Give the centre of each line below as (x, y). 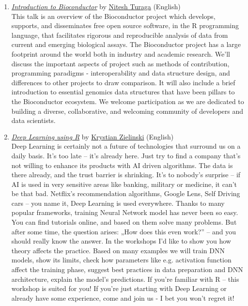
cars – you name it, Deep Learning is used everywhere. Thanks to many (118, 203)
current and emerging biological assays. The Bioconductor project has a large (126, 44)
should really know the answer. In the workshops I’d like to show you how (121, 241)
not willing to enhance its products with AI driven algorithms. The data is (122, 165)
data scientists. (33, 120)
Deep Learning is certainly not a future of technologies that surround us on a (126, 146)
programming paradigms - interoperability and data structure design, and (121, 73)
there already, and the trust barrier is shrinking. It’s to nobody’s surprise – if (126, 175)
